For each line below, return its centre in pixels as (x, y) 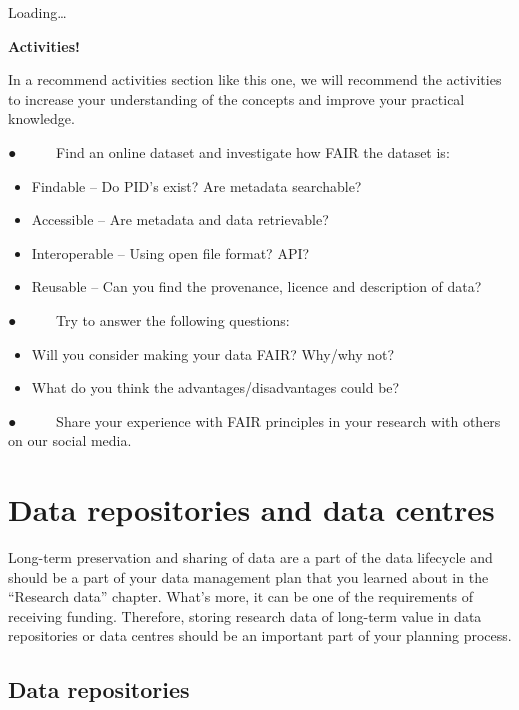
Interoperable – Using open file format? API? (170, 252)
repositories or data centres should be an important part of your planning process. (260, 635)
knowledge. (41, 118)
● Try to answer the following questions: (149, 319)
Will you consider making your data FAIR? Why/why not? (213, 353)
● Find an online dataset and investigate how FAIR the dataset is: (229, 151)
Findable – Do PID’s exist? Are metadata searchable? (196, 185)
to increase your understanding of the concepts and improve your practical (236, 98)
